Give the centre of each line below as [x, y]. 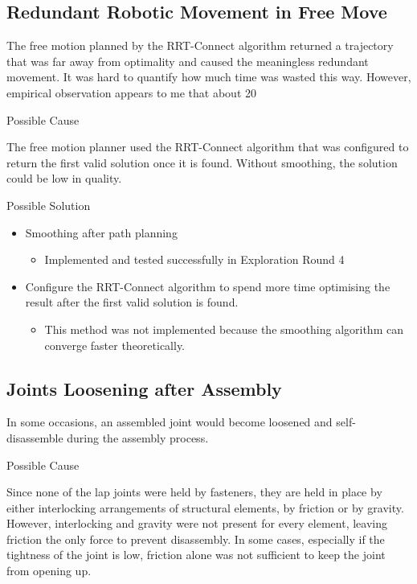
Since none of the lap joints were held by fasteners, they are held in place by [194, 492]
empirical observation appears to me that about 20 [131, 92]
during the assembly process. [138, 437]
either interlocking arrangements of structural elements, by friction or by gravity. [205, 507]
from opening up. [49, 571]
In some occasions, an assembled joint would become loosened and [170, 422]
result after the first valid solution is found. [132, 302]
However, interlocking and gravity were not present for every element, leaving [197, 523]
